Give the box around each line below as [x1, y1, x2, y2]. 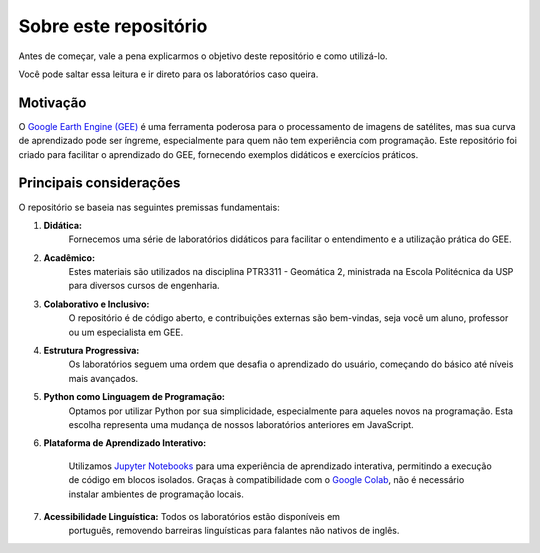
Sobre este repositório [18, 15, 208, 37]
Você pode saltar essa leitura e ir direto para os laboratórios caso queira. [18, 68, 319, 80]
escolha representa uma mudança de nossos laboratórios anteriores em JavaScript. [68, 419, 414, 430]
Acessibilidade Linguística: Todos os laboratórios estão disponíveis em [43, 510, 340, 522]
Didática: [43, 219, 82, 231]
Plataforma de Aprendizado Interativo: [43, 437, 207, 449]
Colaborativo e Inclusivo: [43, 298, 150, 310]
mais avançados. [68, 372, 139, 384]
